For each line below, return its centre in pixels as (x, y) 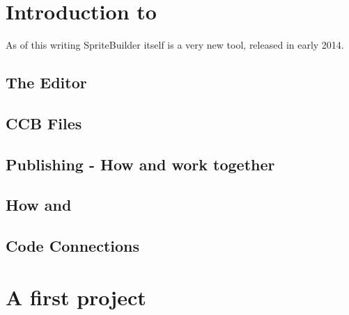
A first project (76, 297)
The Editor (46, 82)
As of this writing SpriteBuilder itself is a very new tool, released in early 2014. (175, 45)
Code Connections (73, 246)
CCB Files (44, 123)
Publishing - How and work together (140, 164)
